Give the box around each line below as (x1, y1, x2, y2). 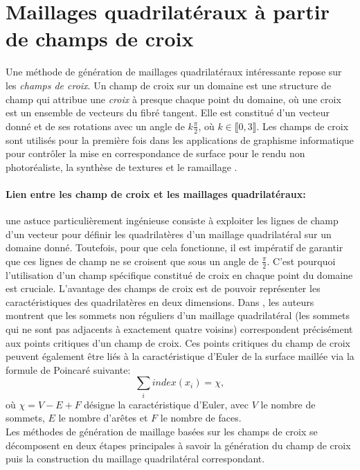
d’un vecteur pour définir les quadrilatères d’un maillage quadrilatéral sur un (6, 226, 332, 241)
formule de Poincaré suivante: (6, 362, 131, 377)
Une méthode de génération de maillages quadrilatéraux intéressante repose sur (6, 64, 342, 79)
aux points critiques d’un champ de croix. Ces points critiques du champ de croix (6, 335, 350, 350)
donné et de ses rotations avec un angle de (6, 118, 185, 133)
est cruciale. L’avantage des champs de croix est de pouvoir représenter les (6, 281, 321, 296)
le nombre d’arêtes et (58, 410, 148, 425)
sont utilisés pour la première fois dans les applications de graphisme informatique (6, 132, 354, 147)
